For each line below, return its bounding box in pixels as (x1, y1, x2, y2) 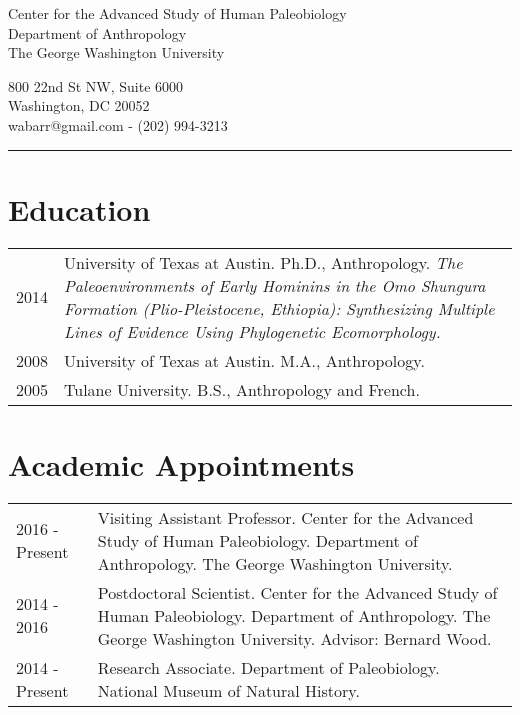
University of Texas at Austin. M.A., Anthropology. (64, 348, 425, 372)
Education (8, 188, 151, 229)
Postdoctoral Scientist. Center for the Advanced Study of (97, 580, 498, 604)
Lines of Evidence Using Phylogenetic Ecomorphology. (64, 319, 441, 343)
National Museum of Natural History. (97, 678, 360, 702)
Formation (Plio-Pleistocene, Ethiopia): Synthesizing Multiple (64, 296, 495, 320)
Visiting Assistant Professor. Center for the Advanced (97, 505, 474, 529)
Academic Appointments (8, 443, 355, 484)
